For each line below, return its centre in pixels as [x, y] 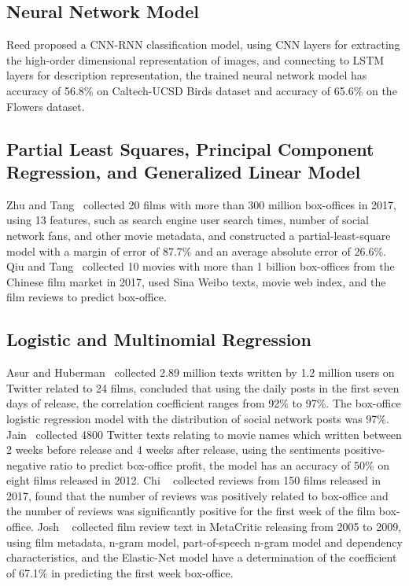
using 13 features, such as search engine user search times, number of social [188, 220]
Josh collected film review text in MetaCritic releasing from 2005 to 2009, [219, 527]
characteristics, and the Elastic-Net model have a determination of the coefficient [202, 557]
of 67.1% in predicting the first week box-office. [120, 572]
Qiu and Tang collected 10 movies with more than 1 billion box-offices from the [201, 266]
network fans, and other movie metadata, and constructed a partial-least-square [199, 235]
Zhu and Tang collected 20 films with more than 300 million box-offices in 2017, [202, 204]
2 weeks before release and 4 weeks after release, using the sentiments [173, 450]
